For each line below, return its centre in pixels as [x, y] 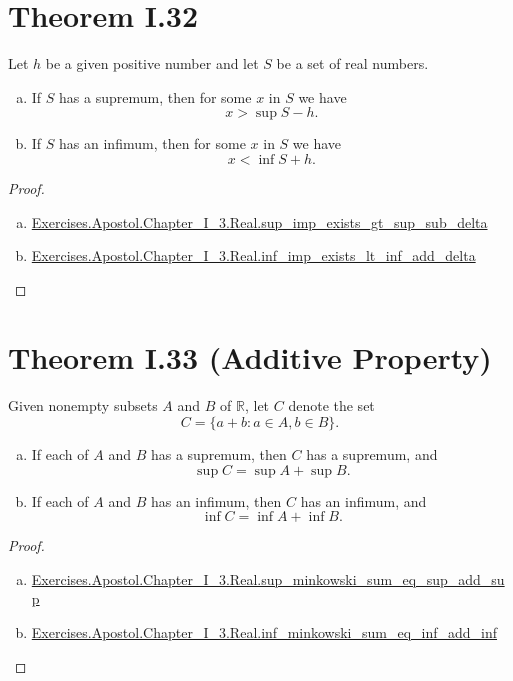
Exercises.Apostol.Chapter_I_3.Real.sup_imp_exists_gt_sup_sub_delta [259, 221]
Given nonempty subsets [83, 405]
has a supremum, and [372, 454]
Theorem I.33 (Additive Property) [250, 357]
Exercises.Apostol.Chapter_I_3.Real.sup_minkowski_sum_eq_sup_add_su [268, 578]
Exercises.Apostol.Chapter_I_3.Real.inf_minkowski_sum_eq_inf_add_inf [264, 631]
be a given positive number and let [152, 63]
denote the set [331, 405]
